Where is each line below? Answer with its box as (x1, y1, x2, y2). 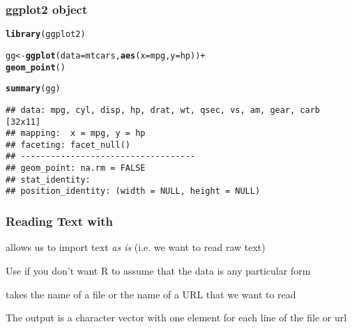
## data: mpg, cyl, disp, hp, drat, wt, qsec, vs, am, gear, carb (6, 105, 321, 115)
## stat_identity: (6, 174, 91, 185)
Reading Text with (6, 213, 113, 230)
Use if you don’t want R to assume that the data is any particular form (6, 263, 311, 277)
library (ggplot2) (6, 29, 86, 40)
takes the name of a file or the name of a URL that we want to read (6, 286, 296, 301)
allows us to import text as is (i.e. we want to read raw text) (6, 240, 266, 254)
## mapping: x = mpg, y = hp (6, 128, 146, 139)
